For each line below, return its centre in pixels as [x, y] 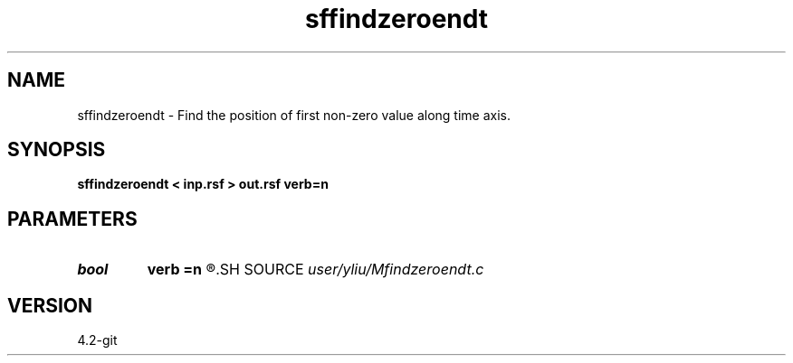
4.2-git [97, 340]
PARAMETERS [72, 219]
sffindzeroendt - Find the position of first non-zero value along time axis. [294, 115]
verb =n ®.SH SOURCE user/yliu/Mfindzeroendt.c [315, 270]
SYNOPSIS [57, 150]
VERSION [50, 305]
